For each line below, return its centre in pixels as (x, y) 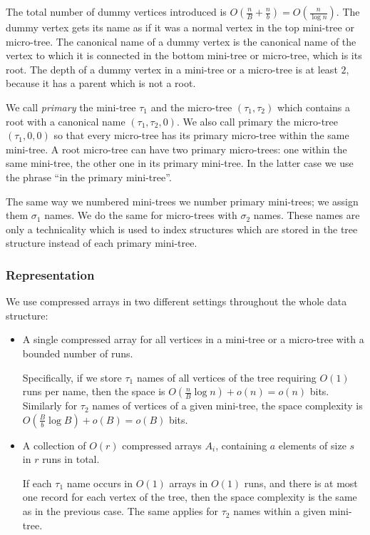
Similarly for (50, 406)
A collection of (54, 445)
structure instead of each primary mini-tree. (102, 243)
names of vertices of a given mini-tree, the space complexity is (227, 406)
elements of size (312, 445)
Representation (50, 274)
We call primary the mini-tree (71, 107)
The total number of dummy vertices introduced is (116, 11)
